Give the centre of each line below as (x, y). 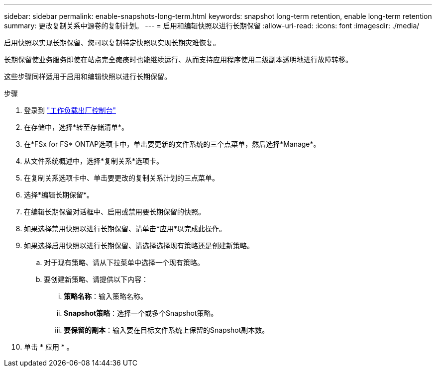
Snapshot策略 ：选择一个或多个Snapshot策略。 (141, 313)
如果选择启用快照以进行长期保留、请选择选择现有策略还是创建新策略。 (139, 245)
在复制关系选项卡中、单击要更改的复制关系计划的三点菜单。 (121, 178)
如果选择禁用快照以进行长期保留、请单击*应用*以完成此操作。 (125, 229)
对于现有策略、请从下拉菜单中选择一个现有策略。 (124, 262)
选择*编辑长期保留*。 (59, 195)
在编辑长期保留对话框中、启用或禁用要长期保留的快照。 (114, 212)
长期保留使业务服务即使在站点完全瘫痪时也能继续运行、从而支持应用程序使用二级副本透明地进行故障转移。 (178, 59)
